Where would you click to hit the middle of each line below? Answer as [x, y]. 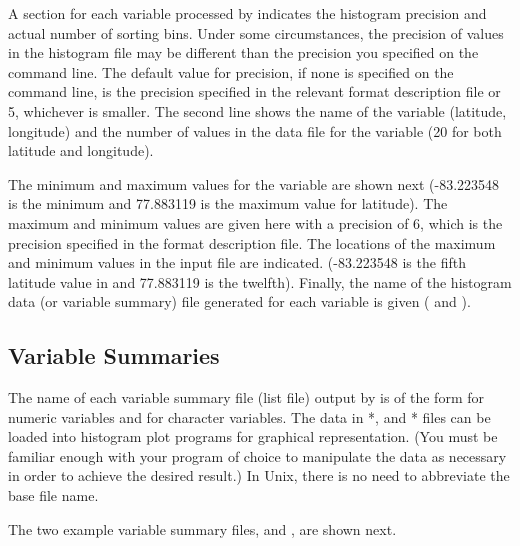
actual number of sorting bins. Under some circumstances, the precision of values [256, 32]
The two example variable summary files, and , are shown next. [202, 528]
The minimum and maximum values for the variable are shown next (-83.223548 [254, 183]
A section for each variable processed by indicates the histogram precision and [247, 13]
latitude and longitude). [81, 150]
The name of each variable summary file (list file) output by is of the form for [246, 397]
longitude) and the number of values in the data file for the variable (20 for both [255, 130]
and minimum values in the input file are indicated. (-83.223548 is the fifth [237, 262]
